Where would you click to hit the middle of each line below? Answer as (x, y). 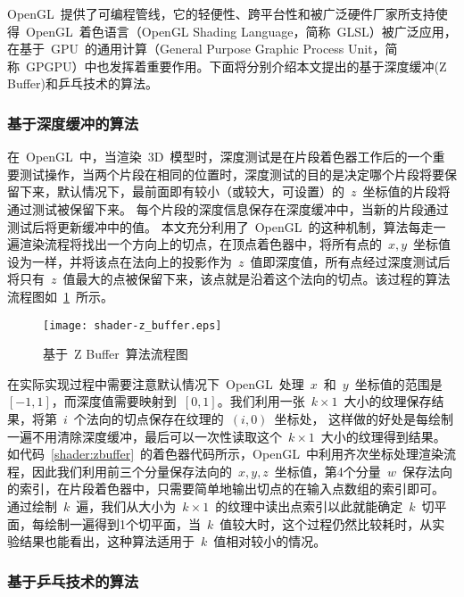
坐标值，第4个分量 (327, 471)
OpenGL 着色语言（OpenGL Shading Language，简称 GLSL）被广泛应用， (241, 31)
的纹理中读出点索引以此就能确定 (309, 506)
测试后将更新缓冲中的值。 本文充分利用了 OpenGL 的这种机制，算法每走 (220, 226)
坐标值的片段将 (406, 191)
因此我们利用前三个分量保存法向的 (132, 471)
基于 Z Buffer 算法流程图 (116, 354)
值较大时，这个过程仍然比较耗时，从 (326, 523)
